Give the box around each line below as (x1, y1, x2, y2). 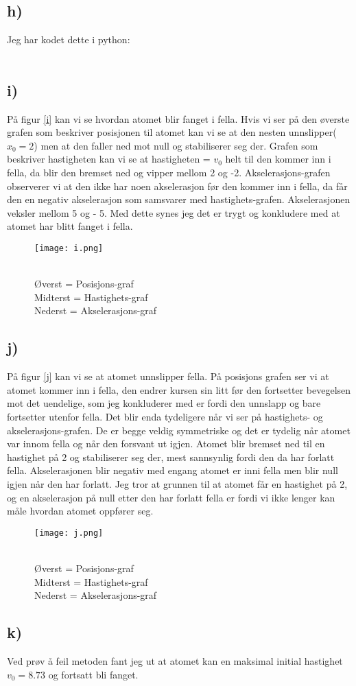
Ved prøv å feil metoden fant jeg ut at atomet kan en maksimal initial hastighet (7, 653, 343, 667)
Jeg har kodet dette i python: (7, 32, 130, 47)
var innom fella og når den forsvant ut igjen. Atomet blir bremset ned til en (7, 436, 325, 451)
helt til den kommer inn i (225, 152, 331, 166)
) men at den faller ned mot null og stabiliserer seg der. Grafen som (34, 138, 318, 152)
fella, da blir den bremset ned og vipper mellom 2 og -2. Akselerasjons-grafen (7, 165, 331, 179)
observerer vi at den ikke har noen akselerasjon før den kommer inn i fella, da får (7, 178, 348, 193)
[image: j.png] (34, 528, 104, 538)
